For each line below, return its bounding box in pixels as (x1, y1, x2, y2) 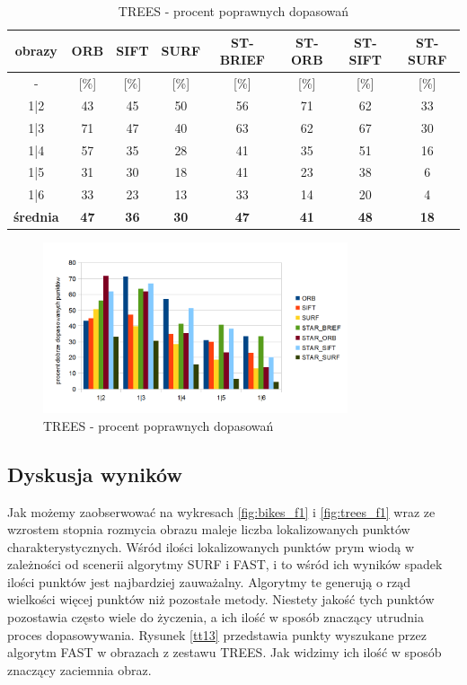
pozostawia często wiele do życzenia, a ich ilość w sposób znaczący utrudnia (7, 608, 424, 627)
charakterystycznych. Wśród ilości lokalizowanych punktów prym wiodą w (7, 537, 415, 556)
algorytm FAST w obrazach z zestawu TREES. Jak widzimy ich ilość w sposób (7, 643, 442, 662)
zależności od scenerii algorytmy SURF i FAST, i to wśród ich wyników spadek (7, 555, 443, 574)
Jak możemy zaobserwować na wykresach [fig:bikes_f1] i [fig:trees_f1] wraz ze (7, 502, 436, 521)
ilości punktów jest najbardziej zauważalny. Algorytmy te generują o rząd (7, 572, 411, 591)
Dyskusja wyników (7, 460, 182, 487)
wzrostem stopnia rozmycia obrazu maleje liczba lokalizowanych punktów (7, 520, 410, 539)
